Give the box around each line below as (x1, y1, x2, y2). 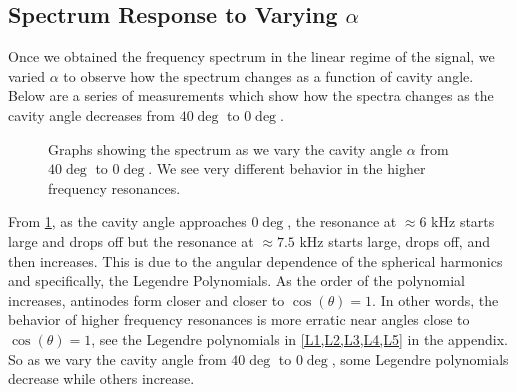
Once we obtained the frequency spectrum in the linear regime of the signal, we (8, 46, 495, 67)
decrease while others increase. (8, 368, 195, 389)
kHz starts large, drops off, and (299, 230, 490, 251)
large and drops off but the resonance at (8, 230, 254, 251)
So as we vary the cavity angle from (8, 348, 227, 369)
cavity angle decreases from (8, 104, 176, 125)
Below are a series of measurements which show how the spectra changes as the (8, 85, 494, 106)
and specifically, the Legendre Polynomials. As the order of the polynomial (8, 270, 465, 291)
